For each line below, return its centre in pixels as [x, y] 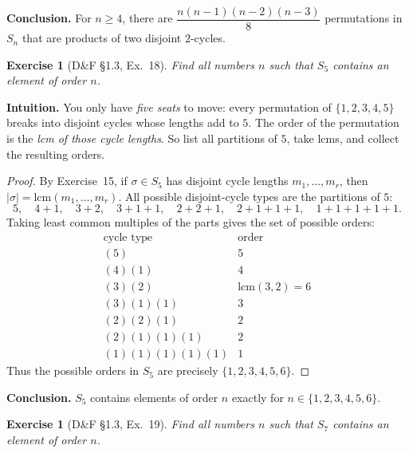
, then [354, 181]
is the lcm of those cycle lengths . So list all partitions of [142, 138]
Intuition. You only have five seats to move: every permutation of [169, 106]
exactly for [258, 397]
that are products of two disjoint [102, 38]
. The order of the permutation [324, 122]
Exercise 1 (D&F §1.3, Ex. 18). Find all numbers [130, 64]
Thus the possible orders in [73, 370]
